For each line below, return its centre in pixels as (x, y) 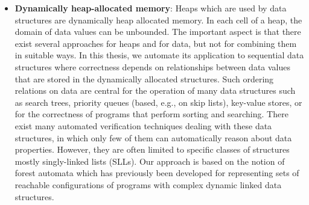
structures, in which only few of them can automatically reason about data (153, 137)
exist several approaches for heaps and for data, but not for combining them (156, 43)
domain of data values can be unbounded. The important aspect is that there (158, 32)
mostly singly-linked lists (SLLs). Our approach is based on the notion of (150, 161)
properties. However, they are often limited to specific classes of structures (152, 149)
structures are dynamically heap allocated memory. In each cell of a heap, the (158, 20)
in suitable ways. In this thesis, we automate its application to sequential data (159, 55)
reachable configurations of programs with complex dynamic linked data (148, 184)
